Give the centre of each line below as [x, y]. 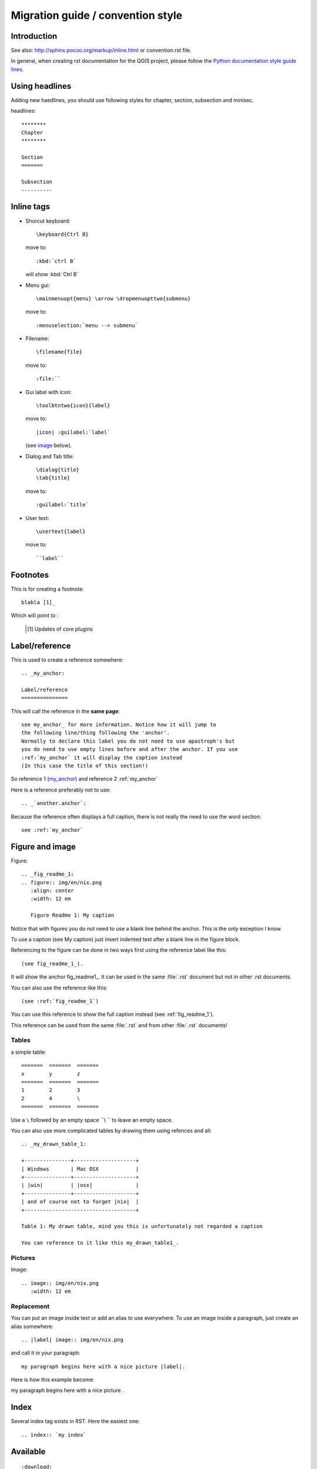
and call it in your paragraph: [45, 1353]
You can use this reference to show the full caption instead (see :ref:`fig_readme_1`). [112, 1014]
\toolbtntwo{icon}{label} [73, 406]
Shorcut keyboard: [48, 221]
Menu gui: [38, 285]
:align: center [52, 891]
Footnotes [30, 575]
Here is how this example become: [53, 1380]
